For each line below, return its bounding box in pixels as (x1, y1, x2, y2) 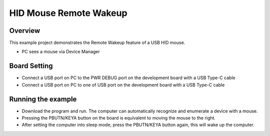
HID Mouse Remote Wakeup (9, 7, 127, 18)
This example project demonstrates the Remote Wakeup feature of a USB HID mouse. (9, 40, 185, 46)
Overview (9, 26, 40, 35)
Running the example (9, 95, 77, 103)
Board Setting (9, 62, 53, 70)
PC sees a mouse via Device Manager (21, 49, 100, 55)
